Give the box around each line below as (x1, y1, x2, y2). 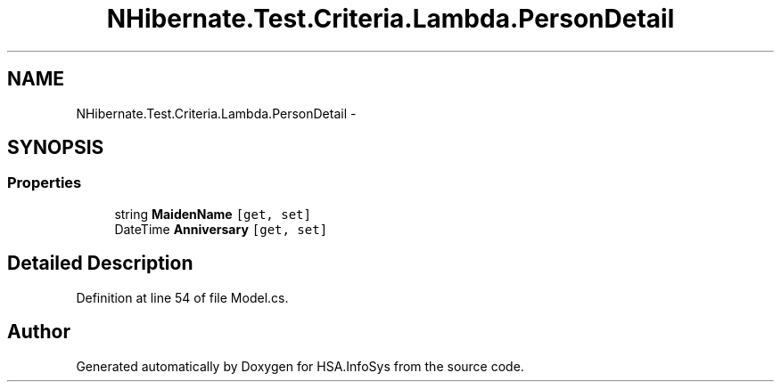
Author (7, 320, 70, 344)
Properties (7, 174, 82, 192)
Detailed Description (7, 252, 193, 275)
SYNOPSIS (7, 136, 104, 159)
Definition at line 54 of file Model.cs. (76, 289, 289, 305)
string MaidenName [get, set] (114, 206, 311, 222)
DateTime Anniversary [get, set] (114, 221, 328, 237)
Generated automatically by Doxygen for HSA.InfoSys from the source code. (76, 358, 524, 374)
